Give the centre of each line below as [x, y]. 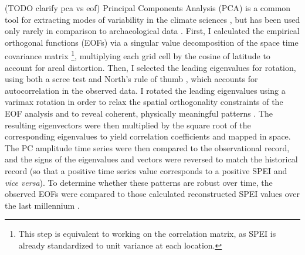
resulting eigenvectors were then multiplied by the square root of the [128, 125]
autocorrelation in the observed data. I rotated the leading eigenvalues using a [145, 90]
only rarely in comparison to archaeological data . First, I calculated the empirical [152, 31]
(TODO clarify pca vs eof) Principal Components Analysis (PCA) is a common [148, 8]
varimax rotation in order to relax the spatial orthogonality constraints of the [144, 102]
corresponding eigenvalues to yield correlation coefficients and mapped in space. [148, 136]
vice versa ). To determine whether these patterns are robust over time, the [139, 182]
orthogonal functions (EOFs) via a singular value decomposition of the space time [152, 42]
